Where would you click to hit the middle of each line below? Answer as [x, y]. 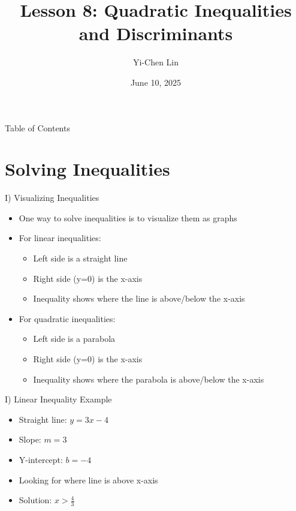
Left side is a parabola [74, 339]
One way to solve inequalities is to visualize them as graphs [128, 217]
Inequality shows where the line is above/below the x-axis [139, 298]
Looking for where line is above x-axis [88, 480]
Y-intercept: [41, 459]
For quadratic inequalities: [67, 318]
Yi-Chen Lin [156, 62]
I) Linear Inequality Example [58, 399]
